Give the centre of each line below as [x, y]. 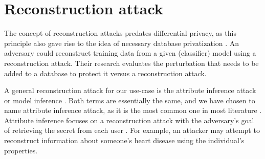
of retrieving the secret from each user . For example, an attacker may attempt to [132, 130]
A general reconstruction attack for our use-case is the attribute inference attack [130, 90]
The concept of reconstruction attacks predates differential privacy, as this [120, 33]
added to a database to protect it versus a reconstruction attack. [105, 73]
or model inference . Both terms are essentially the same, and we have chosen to [130, 100]
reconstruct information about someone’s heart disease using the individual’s [124, 140]
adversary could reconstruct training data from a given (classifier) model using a [130, 53]
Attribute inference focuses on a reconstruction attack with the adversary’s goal [129, 120]
